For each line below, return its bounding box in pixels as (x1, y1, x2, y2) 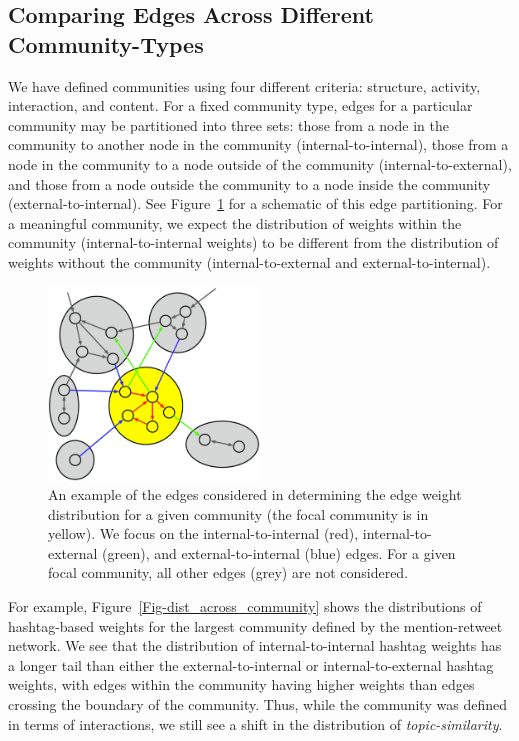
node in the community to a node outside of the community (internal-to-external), (8, 153, 512, 174)
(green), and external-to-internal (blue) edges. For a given (102, 542, 456, 563)
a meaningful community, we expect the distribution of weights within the (8, 212, 462, 233)
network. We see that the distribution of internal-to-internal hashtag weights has (8, 635, 502, 656)
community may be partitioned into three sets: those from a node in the (8, 114, 449, 135)
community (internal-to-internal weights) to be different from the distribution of (8, 232, 499, 253)
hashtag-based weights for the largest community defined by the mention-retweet (8, 615, 503, 636)
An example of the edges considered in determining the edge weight (48, 484, 462, 505)
